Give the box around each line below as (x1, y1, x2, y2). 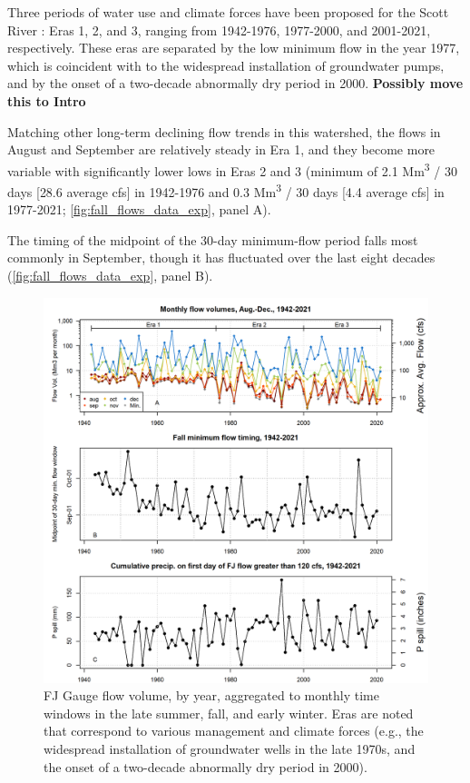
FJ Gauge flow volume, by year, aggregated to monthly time (44, 686, 379, 705)
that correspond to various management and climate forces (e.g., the (44, 721, 424, 740)
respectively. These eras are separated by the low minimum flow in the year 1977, (7, 38, 460, 57)
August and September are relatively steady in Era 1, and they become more (7, 140, 436, 159)
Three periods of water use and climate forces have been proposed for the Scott (7, 3, 449, 21)
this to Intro (7, 91, 86, 110)
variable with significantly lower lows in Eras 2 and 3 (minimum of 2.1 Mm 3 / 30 (7, 158, 457, 180)
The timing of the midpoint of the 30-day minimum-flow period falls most (7, 230, 418, 249)
